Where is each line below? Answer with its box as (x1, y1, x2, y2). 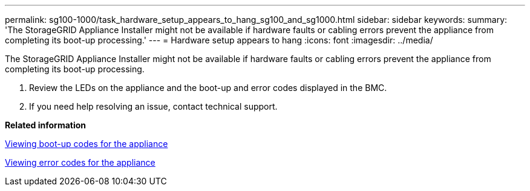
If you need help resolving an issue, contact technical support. (29, 101, 278, 111)
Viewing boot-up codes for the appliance (5, 139, 168, 149)
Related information (5, 120, 87, 130)
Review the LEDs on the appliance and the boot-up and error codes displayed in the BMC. (29, 83, 387, 93)
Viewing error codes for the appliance (5, 157, 155, 168)
